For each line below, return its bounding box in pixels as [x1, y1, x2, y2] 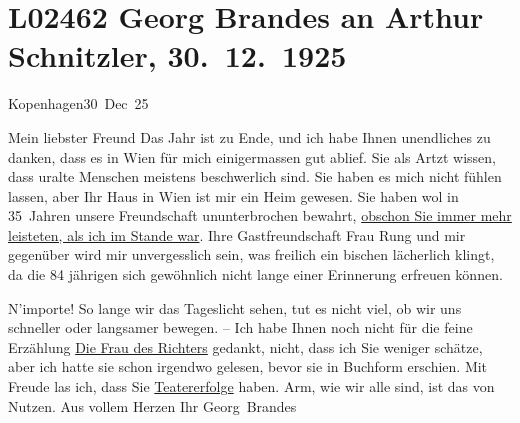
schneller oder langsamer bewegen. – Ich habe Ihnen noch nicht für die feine [8, 317, 473, 338]
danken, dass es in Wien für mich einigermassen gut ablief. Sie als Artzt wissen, [8, 146, 496, 167]
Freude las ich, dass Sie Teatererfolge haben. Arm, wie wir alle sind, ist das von [8, 376, 495, 397]
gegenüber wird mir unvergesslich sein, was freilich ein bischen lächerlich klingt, [8, 244, 495, 265]
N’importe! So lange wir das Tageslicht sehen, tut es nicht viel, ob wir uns [8, 297, 462, 318]
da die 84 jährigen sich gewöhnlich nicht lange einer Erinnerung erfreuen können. [8, 264, 503, 285]
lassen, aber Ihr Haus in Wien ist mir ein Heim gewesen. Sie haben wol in [8, 185, 459, 206]
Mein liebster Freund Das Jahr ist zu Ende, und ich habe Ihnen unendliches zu [8, 126, 491, 147]
